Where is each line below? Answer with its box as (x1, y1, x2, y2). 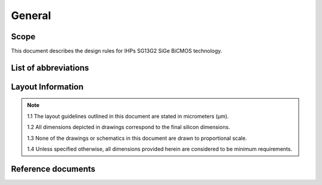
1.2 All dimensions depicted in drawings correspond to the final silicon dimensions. (27, 124, 230, 131)
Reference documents (11, 164, 95, 174)
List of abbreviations (11, 62, 89, 73)
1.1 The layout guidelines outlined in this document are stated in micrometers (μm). (27, 112, 229, 120)
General (11, 9, 51, 22)
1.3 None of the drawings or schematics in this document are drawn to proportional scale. (27, 134, 247, 142)
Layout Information (11, 81, 83, 92)
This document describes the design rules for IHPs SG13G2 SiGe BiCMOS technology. (11, 48, 222, 55)
